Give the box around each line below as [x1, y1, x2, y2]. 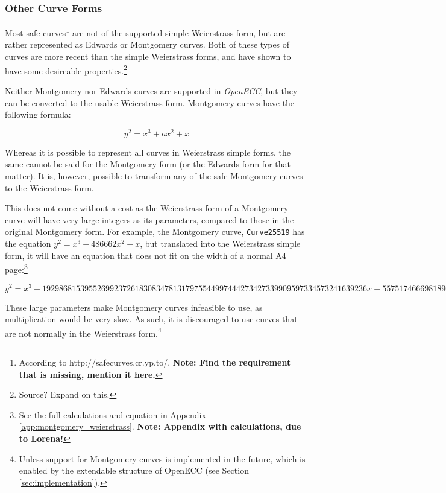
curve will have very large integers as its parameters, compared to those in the [5, 213, 294, 226]
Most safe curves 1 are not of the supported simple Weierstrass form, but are [5, 25, 286, 39]
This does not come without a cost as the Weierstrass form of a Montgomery [5, 202, 289, 214]
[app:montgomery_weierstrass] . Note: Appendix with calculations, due [19, 420, 301, 433]
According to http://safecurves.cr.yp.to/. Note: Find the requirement [19, 355, 291, 368]
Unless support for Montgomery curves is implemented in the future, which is [19, 452, 306, 465]
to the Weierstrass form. [5, 181, 94, 194]
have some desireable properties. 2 [5, 62, 127, 77]
